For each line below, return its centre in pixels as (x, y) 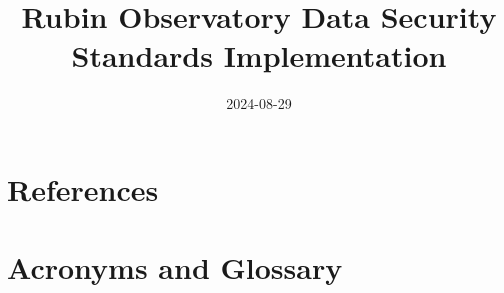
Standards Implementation (259, 55)
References (83, 188)
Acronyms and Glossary (175, 267)
